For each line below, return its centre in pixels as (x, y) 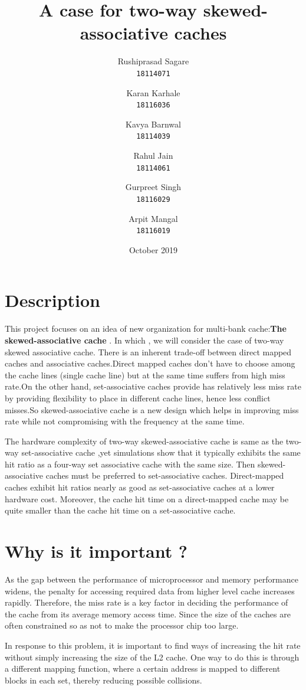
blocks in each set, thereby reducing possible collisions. (103, 680)
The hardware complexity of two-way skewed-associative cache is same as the (144, 441)
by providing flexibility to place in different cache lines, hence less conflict (138, 398)
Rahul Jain (153, 156)
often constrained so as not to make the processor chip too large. (122, 625)
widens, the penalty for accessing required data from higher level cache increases (150, 591)
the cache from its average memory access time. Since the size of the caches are (148, 614)
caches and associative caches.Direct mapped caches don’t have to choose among (150, 363)
